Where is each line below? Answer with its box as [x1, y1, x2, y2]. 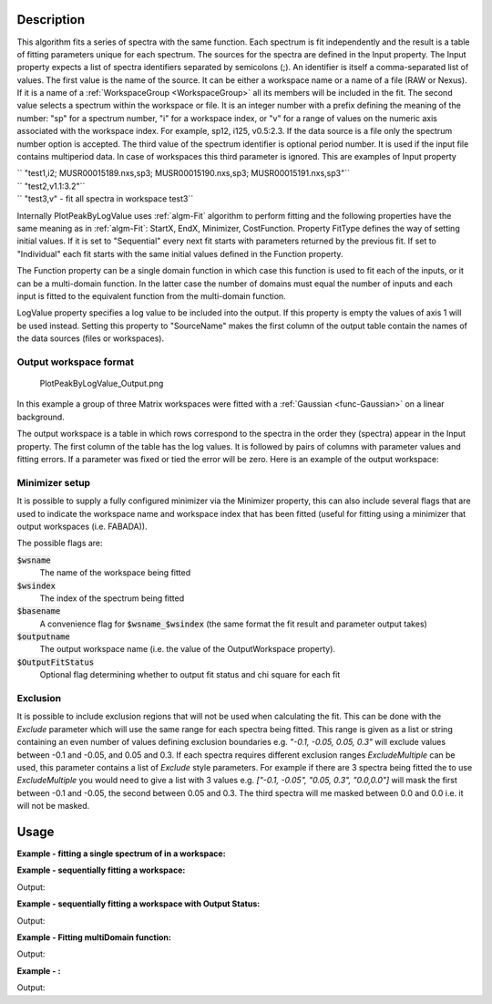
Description [16, 12, 86, 27]
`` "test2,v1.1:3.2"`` [16, 181, 86, 191]
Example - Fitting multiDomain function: [16, 931, 172, 943]
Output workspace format [16, 356, 135, 368]
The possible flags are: [16, 538, 104, 549]
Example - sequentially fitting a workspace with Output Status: [16, 898, 261, 909]
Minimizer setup [16, 476, 91, 489]
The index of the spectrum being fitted [39, 593, 185, 604]
